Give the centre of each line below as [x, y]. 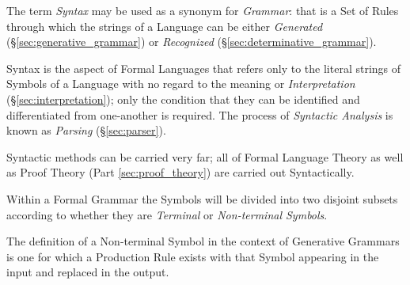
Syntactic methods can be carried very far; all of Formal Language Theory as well [205, 156]
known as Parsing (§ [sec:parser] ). [86, 130]
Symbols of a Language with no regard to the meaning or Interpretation [181, 84]
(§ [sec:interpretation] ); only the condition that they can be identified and [183, 99]
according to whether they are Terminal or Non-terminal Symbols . [167, 214]
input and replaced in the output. [88, 272]
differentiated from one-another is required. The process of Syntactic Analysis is [200, 114]
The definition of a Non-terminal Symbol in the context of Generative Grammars [203, 241]
